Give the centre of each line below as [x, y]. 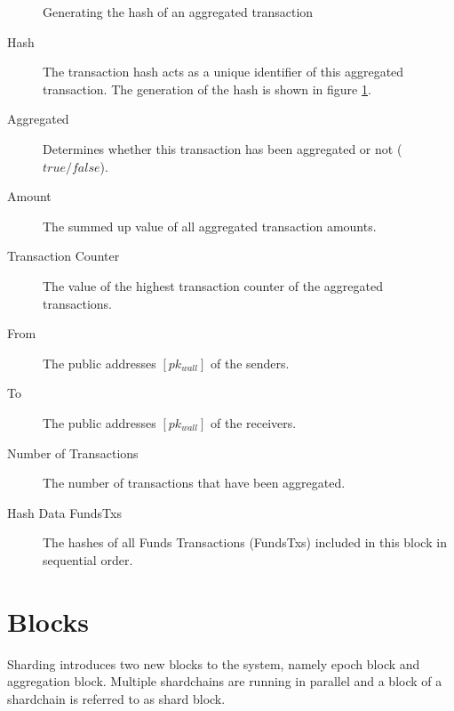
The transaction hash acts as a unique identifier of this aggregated [223, 72]
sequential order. [88, 559]
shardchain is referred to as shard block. [116, 698]
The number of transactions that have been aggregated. [194, 483]
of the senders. [250, 363]
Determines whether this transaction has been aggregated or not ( [223, 148]
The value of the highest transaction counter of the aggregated [213, 285]
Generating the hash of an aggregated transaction [178, 12]
